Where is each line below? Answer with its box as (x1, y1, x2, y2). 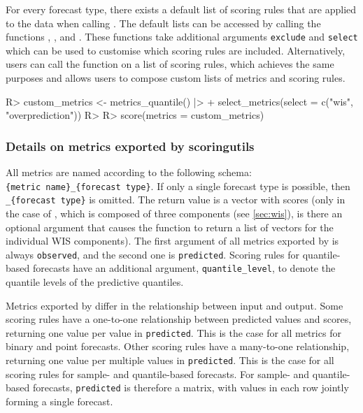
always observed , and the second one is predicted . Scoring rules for (6, 247, 300, 261)
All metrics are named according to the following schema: (6, 165, 252, 180)
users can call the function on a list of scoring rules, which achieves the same (6, 57, 334, 71)
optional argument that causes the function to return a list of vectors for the (6, 219, 334, 234)
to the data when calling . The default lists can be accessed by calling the (6, 15, 321, 30)
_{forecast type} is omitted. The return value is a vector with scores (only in (6, 192, 346, 207)
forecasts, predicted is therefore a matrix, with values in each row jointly (32, 380, 349, 395)
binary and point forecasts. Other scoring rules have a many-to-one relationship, (6, 339, 350, 354)
